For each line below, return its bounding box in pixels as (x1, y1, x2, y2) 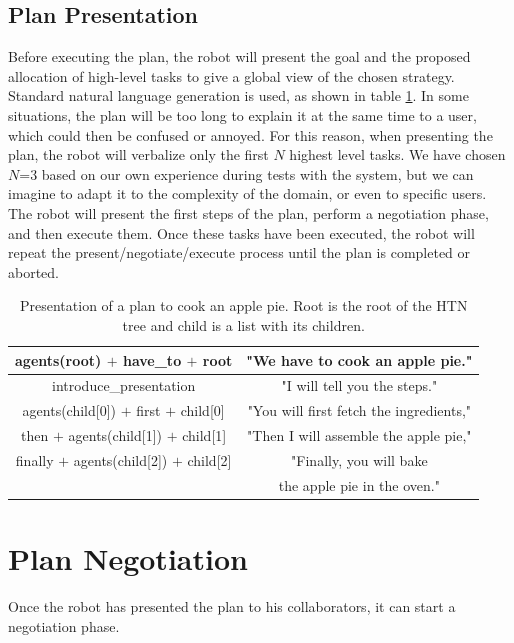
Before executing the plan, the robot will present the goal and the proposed (8, 46, 471, 67)
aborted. (8, 261, 60, 282)
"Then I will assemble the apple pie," (247, 425, 472, 446)
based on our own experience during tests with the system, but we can (41, 163, 474, 184)
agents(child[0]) (22, 400, 116, 421)
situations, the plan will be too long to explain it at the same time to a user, (8, 104, 477, 125)
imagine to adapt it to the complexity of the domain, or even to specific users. (8, 183, 487, 204)
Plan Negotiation (8, 538, 248, 579)
